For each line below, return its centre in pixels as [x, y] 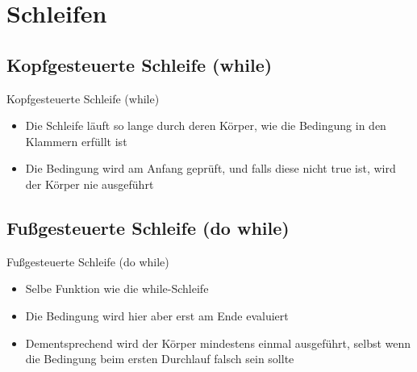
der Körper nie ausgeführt [90, 184]
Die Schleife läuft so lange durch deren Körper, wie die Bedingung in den [206, 125]
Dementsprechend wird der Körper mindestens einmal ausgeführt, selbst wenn [218, 343]
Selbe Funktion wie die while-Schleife [117, 288]
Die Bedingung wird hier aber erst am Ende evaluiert [157, 315]
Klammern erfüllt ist [76, 141]
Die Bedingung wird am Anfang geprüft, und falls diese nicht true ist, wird [211, 168]
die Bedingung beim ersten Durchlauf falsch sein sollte [160, 359]
